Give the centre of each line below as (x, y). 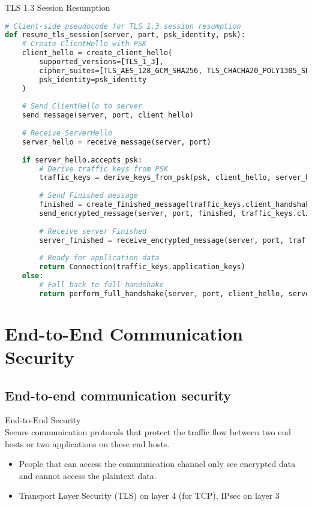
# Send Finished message (88, 196)
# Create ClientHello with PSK (84, 44)
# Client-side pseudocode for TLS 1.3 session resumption (123, 26)
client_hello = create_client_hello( (97, 53)
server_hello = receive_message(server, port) (116, 142)
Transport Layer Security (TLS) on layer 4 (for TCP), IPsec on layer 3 (149, 496)
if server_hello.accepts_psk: (82, 160)
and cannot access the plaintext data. (88, 475)
